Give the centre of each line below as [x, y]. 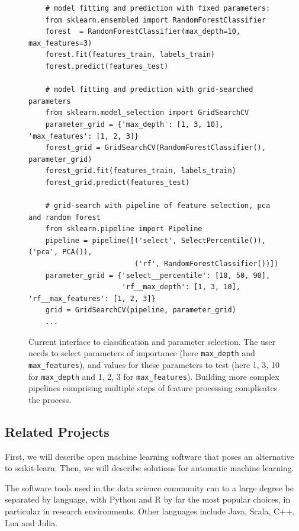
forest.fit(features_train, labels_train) [130, 55]
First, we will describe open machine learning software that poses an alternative [149, 456]
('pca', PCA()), [60, 252]
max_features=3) [60, 43]
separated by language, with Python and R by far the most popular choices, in [148, 499]
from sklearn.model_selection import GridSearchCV [147, 113]
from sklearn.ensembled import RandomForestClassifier [155, 20]
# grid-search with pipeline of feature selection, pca [158, 206]
